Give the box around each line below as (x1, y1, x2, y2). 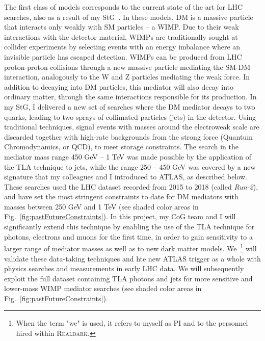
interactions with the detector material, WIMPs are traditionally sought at (4, 31, 238, 42)
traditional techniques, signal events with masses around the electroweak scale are (4, 121, 259, 132)
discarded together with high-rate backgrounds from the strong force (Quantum (4, 131, 253, 142)
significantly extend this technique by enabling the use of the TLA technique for (4, 221, 255, 232)
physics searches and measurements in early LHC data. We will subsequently (4, 263, 244, 274)
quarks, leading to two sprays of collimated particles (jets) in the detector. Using (4, 111, 256, 122)
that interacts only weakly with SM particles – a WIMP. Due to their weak (4, 21, 239, 32)
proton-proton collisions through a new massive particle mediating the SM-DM (4, 61, 251, 72)
